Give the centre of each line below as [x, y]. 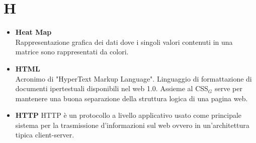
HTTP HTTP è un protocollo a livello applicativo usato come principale [129, 115]
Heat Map [33, 32]
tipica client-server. [45, 135]
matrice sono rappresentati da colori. [72, 52]
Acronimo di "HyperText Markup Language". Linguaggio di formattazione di [134, 78]
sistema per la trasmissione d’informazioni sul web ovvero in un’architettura [132, 125]
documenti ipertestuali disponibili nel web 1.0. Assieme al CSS [112, 88]
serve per [228, 88]
